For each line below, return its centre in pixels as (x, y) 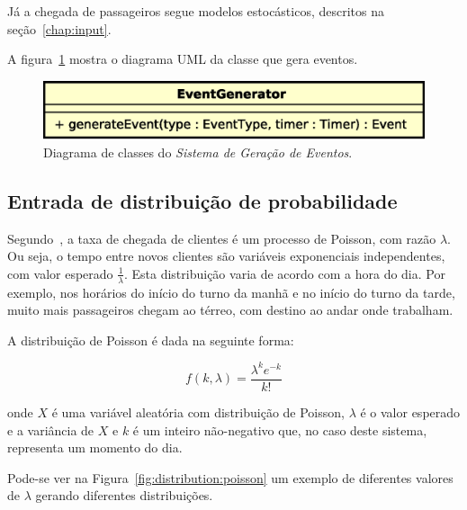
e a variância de (51, 429)
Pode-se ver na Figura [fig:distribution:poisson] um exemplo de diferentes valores (230, 477)
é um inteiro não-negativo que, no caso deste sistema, (280, 429)
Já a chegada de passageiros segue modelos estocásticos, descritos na (196, 11)
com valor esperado (60, 273)
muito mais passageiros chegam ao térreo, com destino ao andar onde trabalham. (230, 310)
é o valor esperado (410, 412)
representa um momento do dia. (95, 447)
